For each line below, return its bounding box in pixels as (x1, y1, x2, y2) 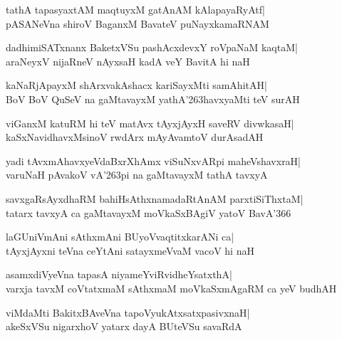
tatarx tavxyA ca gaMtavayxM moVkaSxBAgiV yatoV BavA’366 (6, 205, 291, 220)
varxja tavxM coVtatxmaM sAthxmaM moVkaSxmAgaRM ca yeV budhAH (6, 280, 337, 295)
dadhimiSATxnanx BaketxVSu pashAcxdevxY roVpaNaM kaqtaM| (6, 40, 298, 55)
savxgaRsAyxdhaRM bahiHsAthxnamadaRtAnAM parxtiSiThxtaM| (6, 191, 304, 206)
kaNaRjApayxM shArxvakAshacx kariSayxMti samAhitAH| (6, 78, 267, 93)
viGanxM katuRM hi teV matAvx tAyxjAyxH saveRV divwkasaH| (6, 115, 294, 130)
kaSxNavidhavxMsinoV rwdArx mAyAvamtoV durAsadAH (6, 130, 264, 144)
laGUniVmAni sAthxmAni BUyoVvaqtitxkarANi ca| (6, 229, 234, 244)
